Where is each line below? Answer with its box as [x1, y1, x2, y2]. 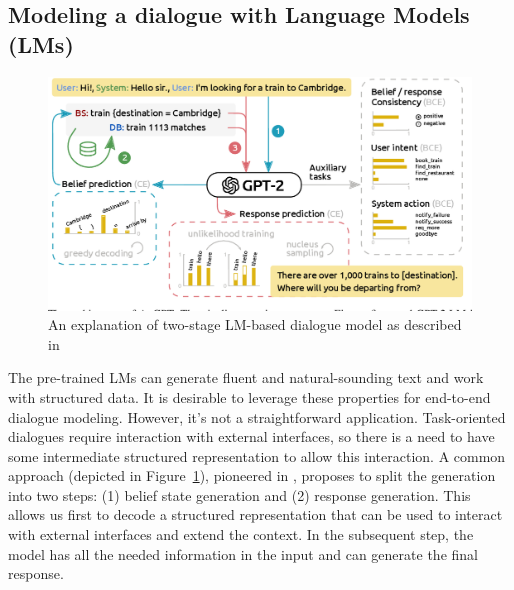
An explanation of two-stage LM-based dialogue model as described [48, 314, 462, 335]
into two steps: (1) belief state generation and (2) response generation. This [8, 484, 471, 505]
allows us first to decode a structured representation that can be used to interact [8, 504, 503, 525]
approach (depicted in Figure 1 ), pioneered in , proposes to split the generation [8, 465, 496, 486]
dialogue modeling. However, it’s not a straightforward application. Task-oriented [8, 406, 506, 427]
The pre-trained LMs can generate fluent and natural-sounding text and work [8, 367, 484, 388]
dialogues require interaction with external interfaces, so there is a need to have [8, 426, 495, 447]
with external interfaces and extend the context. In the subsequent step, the [8, 524, 474, 545]
